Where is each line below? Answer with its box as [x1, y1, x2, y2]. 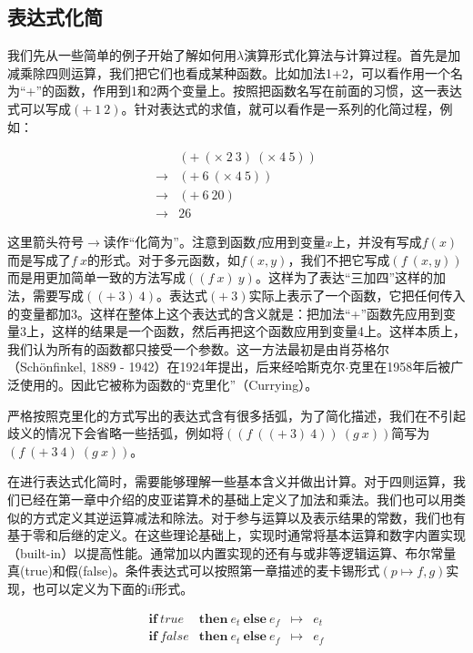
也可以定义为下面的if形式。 [32, 578, 194, 597]
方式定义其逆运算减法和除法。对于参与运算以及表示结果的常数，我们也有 [32, 507, 466, 526]
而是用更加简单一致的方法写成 [7, 268, 186, 287]
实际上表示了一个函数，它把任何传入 [248, 286, 466, 305]
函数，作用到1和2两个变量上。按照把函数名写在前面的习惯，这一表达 [55, 81, 463, 100]
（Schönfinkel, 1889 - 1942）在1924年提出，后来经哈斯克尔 [7, 357, 346, 376]
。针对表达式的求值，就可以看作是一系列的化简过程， [121, 98, 440, 117]
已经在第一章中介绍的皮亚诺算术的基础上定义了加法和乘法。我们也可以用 [19, 490, 453, 509]
